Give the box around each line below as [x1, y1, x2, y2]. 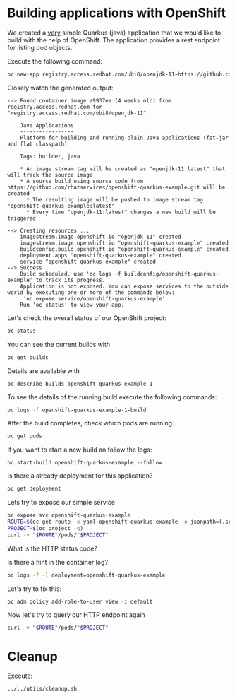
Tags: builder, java [20, 153, 80, 160]
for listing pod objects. [7, 43, 73, 52]
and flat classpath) [7, 140, 68, 148]
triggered [7, 214, 37, 222]
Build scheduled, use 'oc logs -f [20, 270, 121, 277]
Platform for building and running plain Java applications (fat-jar [20, 134, 229, 141]
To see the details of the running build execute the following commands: [7, 392, 217, 401]
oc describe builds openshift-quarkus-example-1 [7, 380, 153, 387]
